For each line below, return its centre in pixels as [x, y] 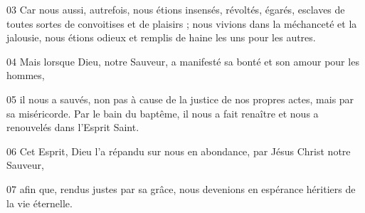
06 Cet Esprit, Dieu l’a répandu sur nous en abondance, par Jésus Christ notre [179, 151]
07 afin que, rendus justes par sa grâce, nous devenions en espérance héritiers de [181, 188]
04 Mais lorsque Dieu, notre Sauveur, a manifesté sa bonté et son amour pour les [183, 61]
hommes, [26, 75]
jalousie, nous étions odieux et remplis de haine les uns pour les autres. [161, 37]
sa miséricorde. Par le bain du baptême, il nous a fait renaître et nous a [163, 113]
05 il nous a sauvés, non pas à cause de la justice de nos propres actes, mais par [180, 99]
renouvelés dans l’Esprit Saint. [73, 127]
